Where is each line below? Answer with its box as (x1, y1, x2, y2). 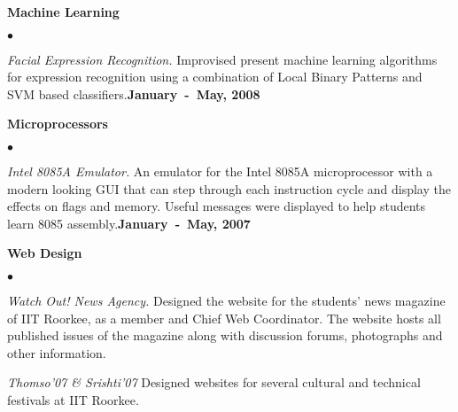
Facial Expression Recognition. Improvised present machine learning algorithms (7, 50, 438, 68)
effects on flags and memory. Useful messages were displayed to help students (7, 197, 426, 215)
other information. (7, 343, 106, 361)
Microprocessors (7, 114, 108, 133)
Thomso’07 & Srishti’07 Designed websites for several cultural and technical (7, 373, 421, 392)
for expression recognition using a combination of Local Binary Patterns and (7, 67, 423, 86)
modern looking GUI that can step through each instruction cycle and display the (7, 179, 451, 198)
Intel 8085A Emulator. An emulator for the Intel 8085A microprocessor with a (7, 161, 433, 180)
